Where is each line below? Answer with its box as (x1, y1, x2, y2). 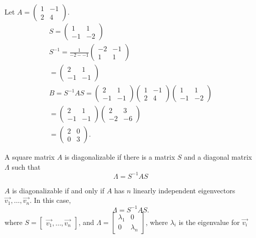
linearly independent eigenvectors (133, 185, 235, 195)
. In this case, (30, 195, 71, 205)
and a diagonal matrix (184, 152, 252, 162)
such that (12, 161, 41, 172)
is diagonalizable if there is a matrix (64, 152, 175, 162)
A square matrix (5, 152, 55, 162)
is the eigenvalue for (178, 216, 240, 227)
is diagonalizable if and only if (12, 185, 105, 195)
